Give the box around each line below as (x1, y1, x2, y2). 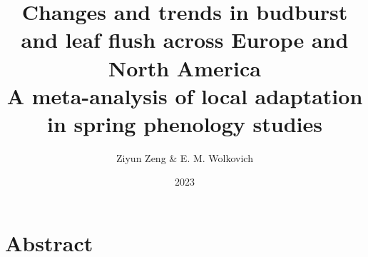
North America (108, 53, 261, 82)
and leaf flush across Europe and (21, 25, 349, 54)
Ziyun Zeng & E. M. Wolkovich (116, 150, 253, 165)
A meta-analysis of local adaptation (6, 81, 363, 110)
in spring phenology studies (47, 109, 322, 138)
